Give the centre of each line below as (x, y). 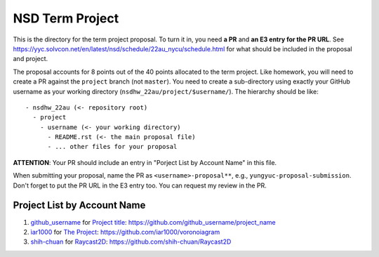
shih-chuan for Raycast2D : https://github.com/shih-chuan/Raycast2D (131, 242)
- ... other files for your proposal (112, 147)
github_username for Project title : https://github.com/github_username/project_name (153, 222)
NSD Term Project (66, 18)
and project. (31, 59)
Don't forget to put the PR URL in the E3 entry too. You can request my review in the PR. (140, 185)
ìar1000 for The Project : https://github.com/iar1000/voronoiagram (125, 232)
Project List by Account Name (79, 205)
